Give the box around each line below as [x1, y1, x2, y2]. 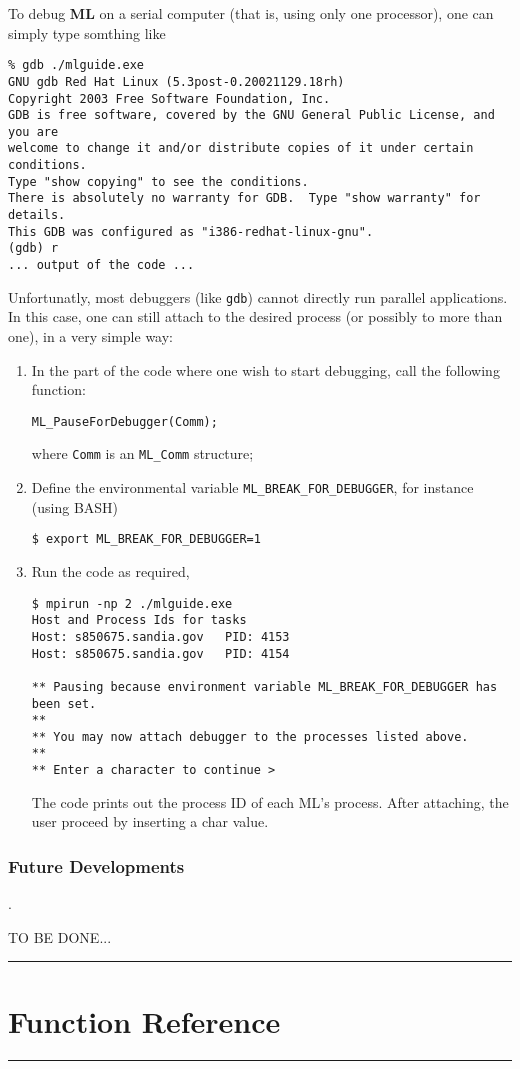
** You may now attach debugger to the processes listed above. [31, 729, 469, 744]
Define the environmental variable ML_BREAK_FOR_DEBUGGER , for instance [31, 477, 474, 498]
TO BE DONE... [8, 926, 112, 947]
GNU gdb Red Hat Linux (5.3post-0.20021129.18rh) [8, 74, 345, 89]
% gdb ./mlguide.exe [8, 58, 145, 73]
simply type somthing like [8, 22, 166, 43]
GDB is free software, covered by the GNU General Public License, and [8, 108, 495, 123]
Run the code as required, [31, 560, 190, 581]
